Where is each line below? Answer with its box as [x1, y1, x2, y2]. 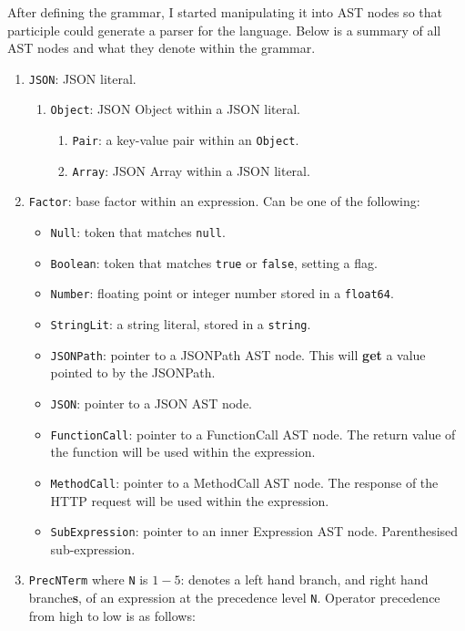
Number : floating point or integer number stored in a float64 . [50, 284, 394, 303]
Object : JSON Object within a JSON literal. [50, 99, 301, 119]
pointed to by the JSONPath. [50, 363, 216, 382]
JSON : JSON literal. [28, 68, 136, 88]
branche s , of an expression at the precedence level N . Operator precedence [28, 588, 440, 606]
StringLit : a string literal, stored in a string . [50, 315, 311, 334]
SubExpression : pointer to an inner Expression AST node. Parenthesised [50, 522, 459, 541]
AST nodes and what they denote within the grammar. [7, 38, 316, 57]
